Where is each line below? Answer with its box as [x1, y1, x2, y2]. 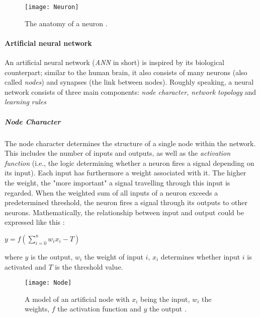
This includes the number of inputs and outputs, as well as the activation [5, 148, 231, 158]
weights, [25, 303, 50, 314]
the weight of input [84, 251, 143, 262]
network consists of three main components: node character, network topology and [5, 86, 256, 97]
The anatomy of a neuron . [25, 18, 108, 28]
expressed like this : [5, 217, 65, 227]
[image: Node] [25, 279, 72, 287]
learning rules [5, 96, 47, 107]
